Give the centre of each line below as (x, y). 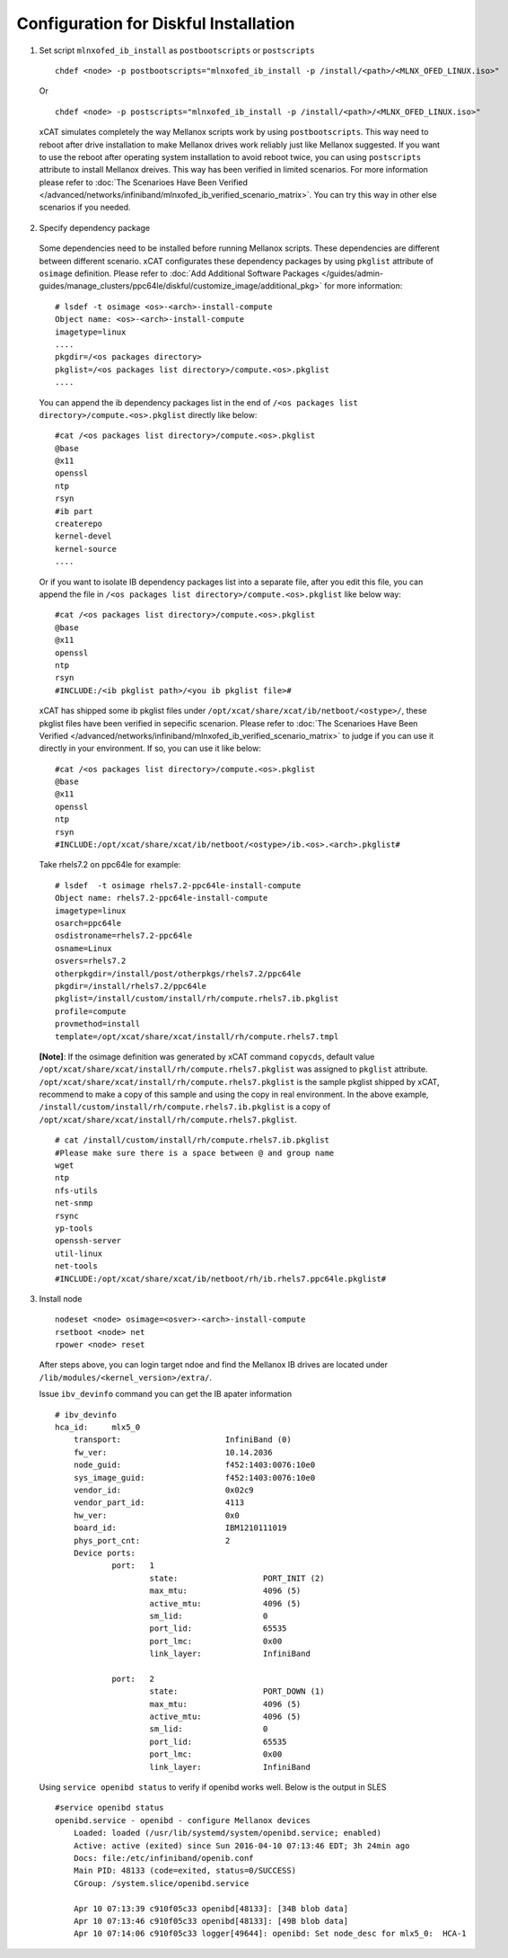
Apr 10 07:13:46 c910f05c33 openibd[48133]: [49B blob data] (211, 1921)
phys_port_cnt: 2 (152, 1540)
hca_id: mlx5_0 (98, 1428)
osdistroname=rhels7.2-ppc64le (124, 936)
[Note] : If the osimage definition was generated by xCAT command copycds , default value (207, 1056)
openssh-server (88, 1241)
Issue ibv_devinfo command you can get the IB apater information (165, 1394)
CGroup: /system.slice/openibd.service (161, 1883)
